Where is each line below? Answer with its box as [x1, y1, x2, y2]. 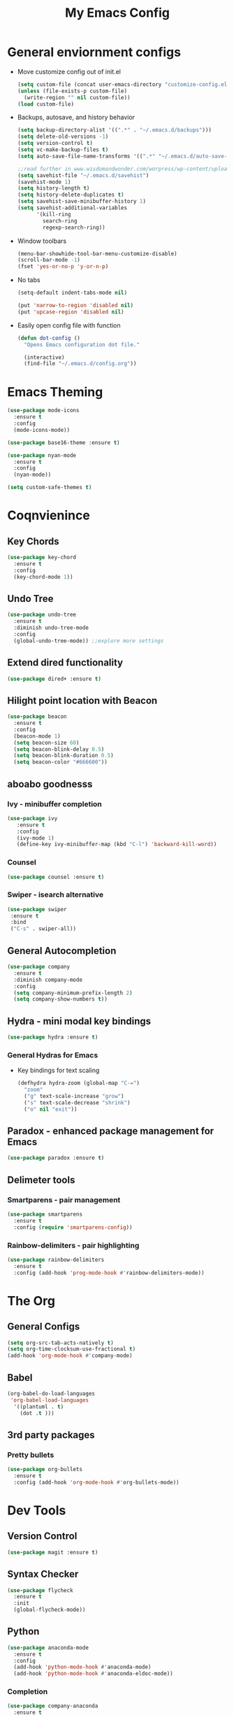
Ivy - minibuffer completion [7, 799, 103, 809]
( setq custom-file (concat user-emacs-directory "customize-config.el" [17, 80, 231, 88]
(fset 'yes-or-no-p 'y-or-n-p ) [17, 263, 109, 270]
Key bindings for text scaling [17, 1066, 100, 1075]
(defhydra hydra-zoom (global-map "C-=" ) [17, 1080, 140, 1087]
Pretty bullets [7, 1450, 54, 1460]
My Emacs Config [65, 5, 170, 21]
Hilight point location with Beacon [7, 694, 158, 706]
